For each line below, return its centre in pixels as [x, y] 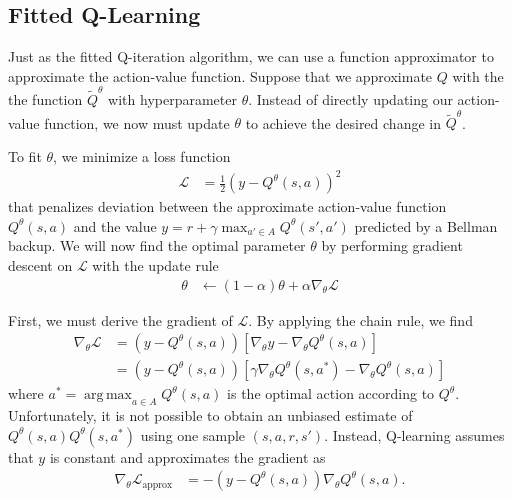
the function [45, 99]
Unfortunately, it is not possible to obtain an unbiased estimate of [210, 415]
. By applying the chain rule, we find [360, 319]
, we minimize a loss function [142, 156]
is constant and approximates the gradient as [187, 456]
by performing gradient [392, 245]
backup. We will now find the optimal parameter [157, 245]
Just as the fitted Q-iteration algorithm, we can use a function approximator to [251, 56]
